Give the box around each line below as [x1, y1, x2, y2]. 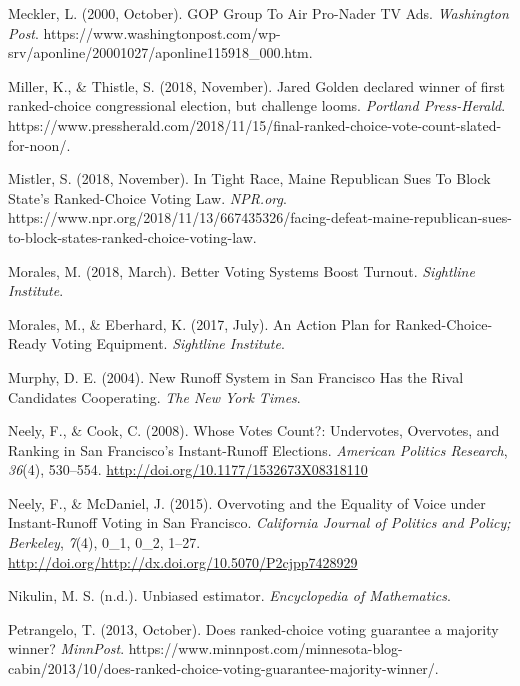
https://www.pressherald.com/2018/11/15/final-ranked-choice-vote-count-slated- [8, 114, 502, 135]
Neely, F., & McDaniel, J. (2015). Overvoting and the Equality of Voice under [8, 492, 486, 513]
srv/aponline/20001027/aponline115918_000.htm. [8, 42, 313, 63]
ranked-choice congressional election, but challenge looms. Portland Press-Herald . [8, 95, 506, 116]
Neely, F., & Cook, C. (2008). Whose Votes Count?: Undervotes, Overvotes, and [8, 420, 500, 441]
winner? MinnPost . [8, 638, 125, 659]
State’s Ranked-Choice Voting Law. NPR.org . [8, 187, 287, 208]
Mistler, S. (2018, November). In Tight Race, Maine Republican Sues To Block [8, 168, 491, 189]
